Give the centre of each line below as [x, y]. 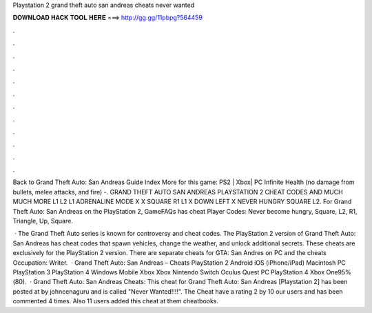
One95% [339, 272]
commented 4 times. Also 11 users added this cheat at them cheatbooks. [116, 301]
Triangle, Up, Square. [43, 221]
